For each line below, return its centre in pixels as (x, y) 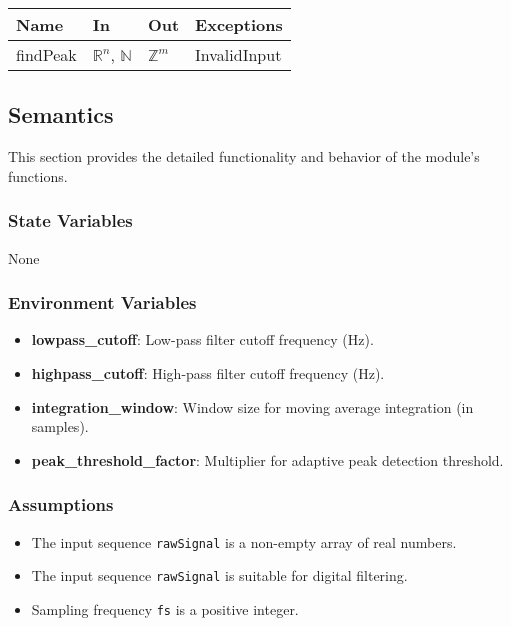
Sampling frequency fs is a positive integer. (165, 608)
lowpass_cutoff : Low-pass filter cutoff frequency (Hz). (202, 339)
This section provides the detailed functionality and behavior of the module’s (244, 156)
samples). (60, 426)
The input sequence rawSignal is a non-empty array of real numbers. (244, 541)
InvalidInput (238, 54)
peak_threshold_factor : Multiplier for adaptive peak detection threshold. (267, 459)
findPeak (46, 54)
